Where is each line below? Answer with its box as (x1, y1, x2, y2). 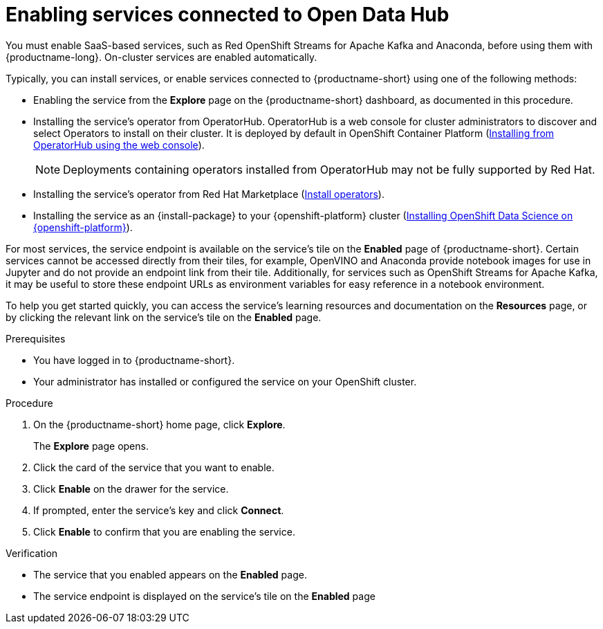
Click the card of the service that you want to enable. (33, 461, 275, 473)
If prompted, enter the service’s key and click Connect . (33, 504, 284, 516)
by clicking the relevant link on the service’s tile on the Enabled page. (6, 311, 322, 323)
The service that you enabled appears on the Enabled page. (33, 568, 307, 581)
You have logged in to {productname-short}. (33, 354, 235, 366)
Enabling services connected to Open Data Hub (6, 3, 449, 26)
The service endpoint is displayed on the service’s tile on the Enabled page (33, 590, 375, 602)
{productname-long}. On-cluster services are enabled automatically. (6, 51, 317, 63)
